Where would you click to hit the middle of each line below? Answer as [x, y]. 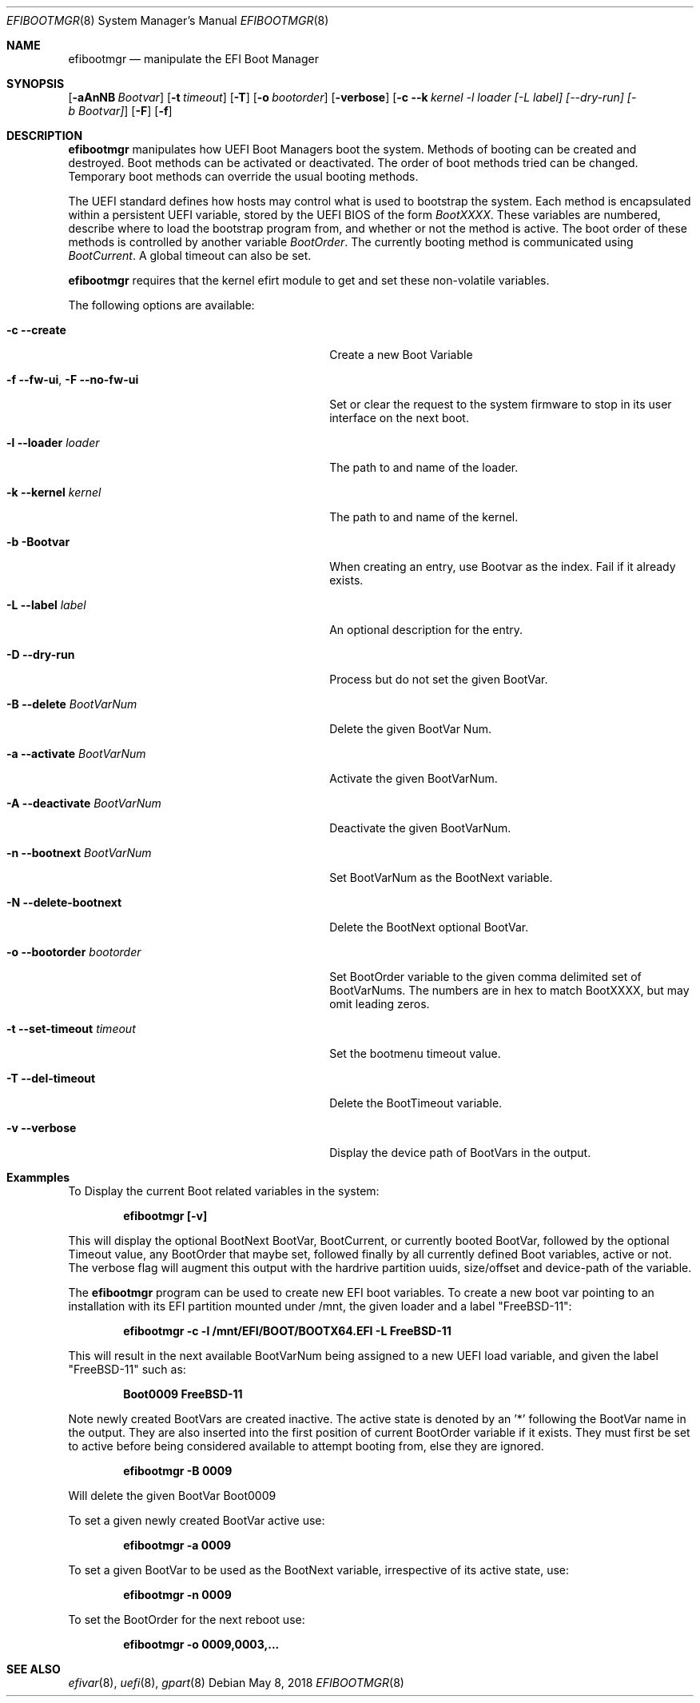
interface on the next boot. [399, 418]
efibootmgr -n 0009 [177, 1595]
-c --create [36, 330]
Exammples [38, 1177]
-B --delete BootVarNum [72, 704]
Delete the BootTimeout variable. [416, 1103]
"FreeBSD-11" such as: [127, 1369]
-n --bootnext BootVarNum [79, 853]
